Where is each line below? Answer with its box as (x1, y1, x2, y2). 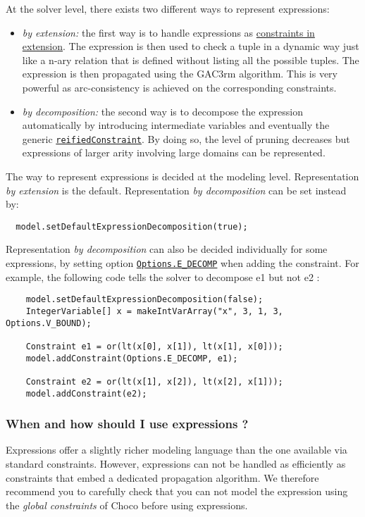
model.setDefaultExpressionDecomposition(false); (25, 294, 264, 305)
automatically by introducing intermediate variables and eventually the (22, 118, 330, 132)
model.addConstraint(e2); (25, 388, 147, 399)
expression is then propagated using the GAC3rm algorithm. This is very (22, 66, 338, 81)
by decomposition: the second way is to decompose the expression (22, 104, 304, 118)
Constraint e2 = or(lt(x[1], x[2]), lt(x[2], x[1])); (25, 376, 283, 387)
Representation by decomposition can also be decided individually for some (6, 242, 328, 256)
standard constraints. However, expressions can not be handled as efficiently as (6, 456, 346, 471)
